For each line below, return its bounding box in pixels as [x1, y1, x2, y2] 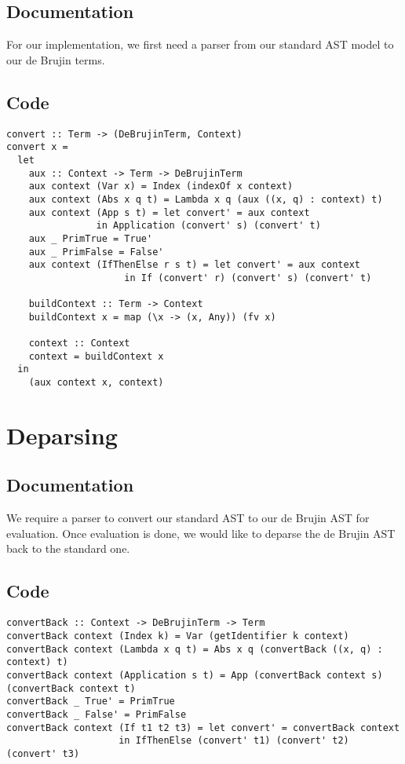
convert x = [6, 141, 68, 153]
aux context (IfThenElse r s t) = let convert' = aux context [28, 259, 361, 271]
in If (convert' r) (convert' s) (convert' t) [124, 272, 372, 283]
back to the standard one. [6, 540, 130, 557]
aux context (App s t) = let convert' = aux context [28, 207, 310, 218]
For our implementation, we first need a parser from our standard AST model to [6, 36, 394, 53]
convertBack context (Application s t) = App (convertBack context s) [6, 669, 383, 681]
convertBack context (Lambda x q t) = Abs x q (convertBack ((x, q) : [6, 643, 383, 655]
